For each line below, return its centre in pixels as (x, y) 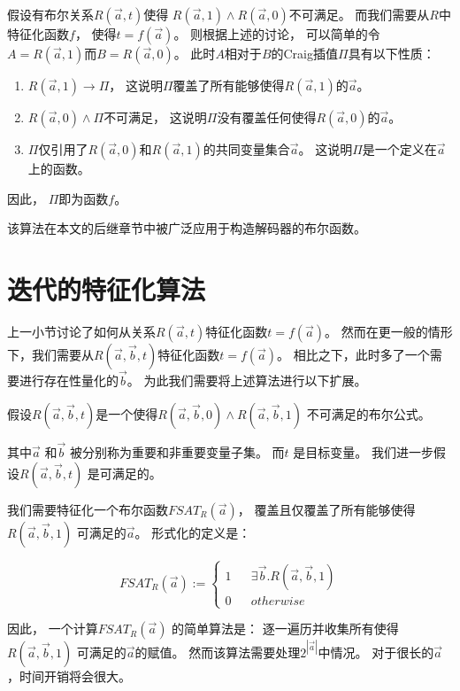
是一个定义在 (399, 149)
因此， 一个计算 (53, 629)
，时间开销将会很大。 (69, 675)
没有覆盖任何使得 (267, 117)
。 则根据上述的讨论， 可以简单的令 (277, 34)
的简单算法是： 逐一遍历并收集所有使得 (285, 629)
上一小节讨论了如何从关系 (81, 331)
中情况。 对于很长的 (376, 652)
